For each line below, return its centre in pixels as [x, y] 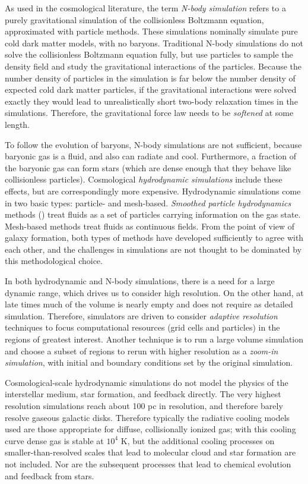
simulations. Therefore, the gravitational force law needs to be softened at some [149, 113]
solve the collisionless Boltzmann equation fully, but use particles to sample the [149, 54]
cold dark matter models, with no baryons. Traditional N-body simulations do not [154, 43]
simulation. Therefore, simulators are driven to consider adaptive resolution [141, 315]
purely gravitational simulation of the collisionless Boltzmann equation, [134, 19]
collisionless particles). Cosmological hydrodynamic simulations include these [144, 179]
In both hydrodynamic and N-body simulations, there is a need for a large [140, 281]
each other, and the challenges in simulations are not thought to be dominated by [153, 249]
